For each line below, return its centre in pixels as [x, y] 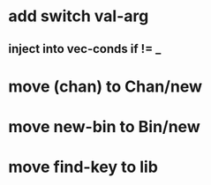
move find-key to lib [83, 167]
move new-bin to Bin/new [104, 126]
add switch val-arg [79, 16]
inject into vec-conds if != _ [85, 49]
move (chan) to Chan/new [105, 86]
